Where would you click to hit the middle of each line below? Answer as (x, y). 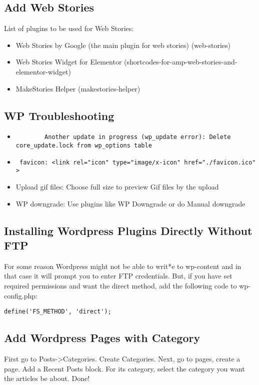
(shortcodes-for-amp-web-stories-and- (181, 62)
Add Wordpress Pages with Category (102, 338)
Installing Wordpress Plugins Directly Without (128, 230)
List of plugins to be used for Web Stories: (69, 28)
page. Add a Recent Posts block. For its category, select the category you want (124, 368)
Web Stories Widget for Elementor (69, 62)
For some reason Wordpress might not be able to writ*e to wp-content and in (123, 266)
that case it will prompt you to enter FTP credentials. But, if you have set (118, 276)
